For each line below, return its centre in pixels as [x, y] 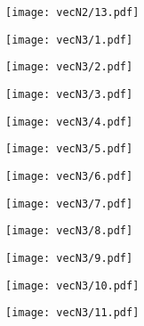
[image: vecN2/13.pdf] [72, 12]
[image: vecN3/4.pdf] [69, 122]
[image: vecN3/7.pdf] [69, 204]
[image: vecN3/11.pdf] [72, 313]
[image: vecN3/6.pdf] [69, 176]
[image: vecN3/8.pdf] [69, 231]
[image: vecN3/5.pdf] [69, 149]
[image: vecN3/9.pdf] [69, 258]
